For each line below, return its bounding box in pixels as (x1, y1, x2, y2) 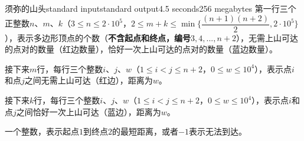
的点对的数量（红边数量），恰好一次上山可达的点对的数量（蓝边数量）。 (5, 43, 277, 55)
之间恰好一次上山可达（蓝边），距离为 (16, 105, 161, 117)
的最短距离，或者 (112, 125, 178, 137)
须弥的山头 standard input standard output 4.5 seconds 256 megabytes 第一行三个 (5, 2, 296, 14)
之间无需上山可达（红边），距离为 (24, 74, 153, 86)
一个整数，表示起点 (5, 125, 79, 137)
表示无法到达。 (188, 125, 247, 137)
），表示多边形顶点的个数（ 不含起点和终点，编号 (5, 31, 191, 43)
